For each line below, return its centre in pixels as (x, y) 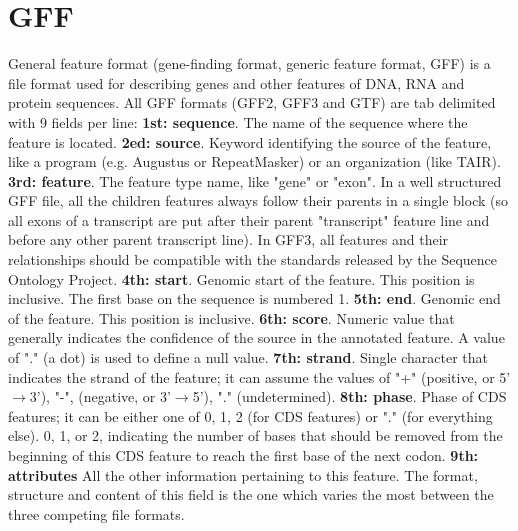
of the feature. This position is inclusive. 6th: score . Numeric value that (231, 317)
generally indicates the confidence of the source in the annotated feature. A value (256, 337)
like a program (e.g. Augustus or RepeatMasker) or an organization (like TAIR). (254, 161)
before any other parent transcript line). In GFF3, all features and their (228, 239)
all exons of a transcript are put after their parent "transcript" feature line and (249, 219)
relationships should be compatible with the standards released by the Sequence (253, 259)
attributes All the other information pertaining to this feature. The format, (243, 474)
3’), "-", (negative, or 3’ (100, 396)
